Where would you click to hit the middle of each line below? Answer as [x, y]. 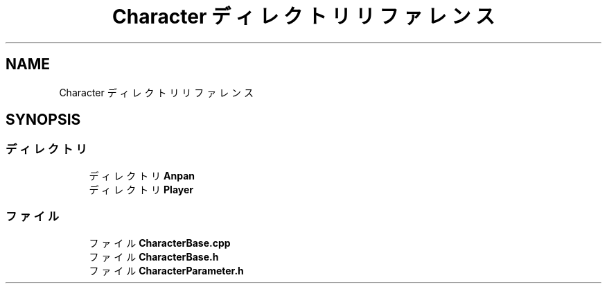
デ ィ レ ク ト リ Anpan [142, 175]
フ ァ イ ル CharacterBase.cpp [160, 243]
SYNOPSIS [43, 120]
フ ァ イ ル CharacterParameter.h [166, 270]
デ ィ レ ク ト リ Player [141, 189]
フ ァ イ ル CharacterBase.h [154, 256]
